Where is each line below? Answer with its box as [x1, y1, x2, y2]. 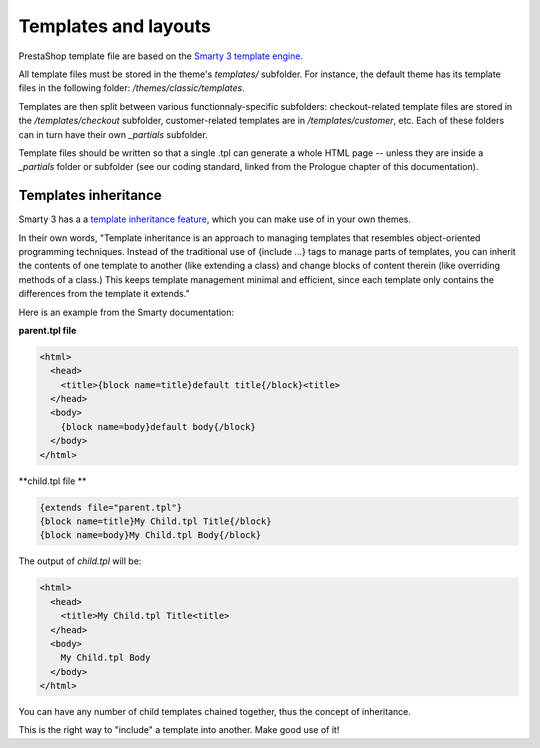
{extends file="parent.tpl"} [39, 501, 183, 513]
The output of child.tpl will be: [18, 555, 142, 567]
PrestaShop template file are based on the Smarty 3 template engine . [18, 50, 304, 62]
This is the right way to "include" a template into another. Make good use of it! [18, 724, 340, 736]
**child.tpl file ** [18, 475, 87, 487]
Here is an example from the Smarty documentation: [18, 306, 235, 318]
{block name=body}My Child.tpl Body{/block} [39, 530, 262, 541]
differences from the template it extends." [18, 288, 190, 300]
